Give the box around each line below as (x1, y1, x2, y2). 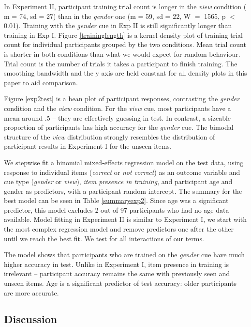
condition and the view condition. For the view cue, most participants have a (4, 103, 231, 113)
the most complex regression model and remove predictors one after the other (4, 224, 234, 234)
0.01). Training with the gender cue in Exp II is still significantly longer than (4, 20, 232, 31)
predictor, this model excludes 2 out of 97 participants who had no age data (4, 204, 229, 215)
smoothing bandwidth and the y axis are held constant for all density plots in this (4, 68, 247, 78)
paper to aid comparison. (4, 77, 78, 87)
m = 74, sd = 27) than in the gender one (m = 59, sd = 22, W (4, 11, 191, 21)
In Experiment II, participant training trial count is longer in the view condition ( (4, 1, 247, 11)
